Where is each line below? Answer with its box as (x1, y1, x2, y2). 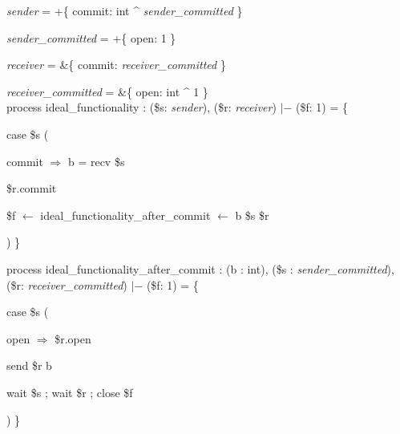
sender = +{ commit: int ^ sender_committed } (6, 2, 243, 18)
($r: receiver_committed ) (6, 276, 127, 293)
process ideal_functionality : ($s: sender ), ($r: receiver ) (6, 99, 277, 116)
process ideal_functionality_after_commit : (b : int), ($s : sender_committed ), (6, 260, 394, 277)
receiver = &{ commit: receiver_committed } (6, 56, 226, 73)
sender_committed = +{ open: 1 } (6, 29, 176, 46)
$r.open (55, 330, 91, 347)
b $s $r (235, 206, 269, 223)
